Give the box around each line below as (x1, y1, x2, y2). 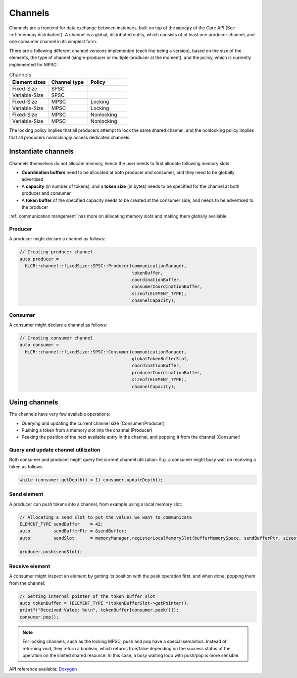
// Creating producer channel (19, 249, 93, 255)
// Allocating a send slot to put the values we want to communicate (19, 514, 192, 520)
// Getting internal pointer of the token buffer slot (19, 593, 155, 599)
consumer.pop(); (19, 614, 59, 620)
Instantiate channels (9, 147, 74, 156)
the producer (21, 204, 49, 210)
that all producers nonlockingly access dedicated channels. (9, 134, 131, 140)
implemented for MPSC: (9, 61, 58, 67)
